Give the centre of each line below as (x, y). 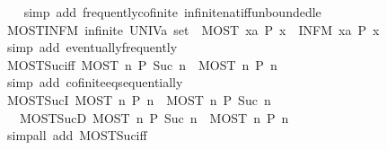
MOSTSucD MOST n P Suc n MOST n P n (154, 117)
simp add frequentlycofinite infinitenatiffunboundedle (172, 12)
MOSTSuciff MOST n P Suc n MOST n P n (142, 64)
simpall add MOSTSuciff (77, 135)
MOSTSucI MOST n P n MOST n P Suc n (139, 99)
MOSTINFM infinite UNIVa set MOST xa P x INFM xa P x (193, 29)
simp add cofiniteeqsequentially (95, 82)
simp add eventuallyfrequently (92, 47)
